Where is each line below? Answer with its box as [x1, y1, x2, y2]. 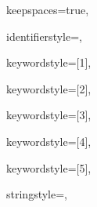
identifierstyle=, [6, 27, 82, 44]
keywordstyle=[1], [6, 54, 92, 71]
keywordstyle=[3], [6, 107, 92, 123]
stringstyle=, [6, 186, 67, 202]
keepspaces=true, [6, 2, 89, 17]
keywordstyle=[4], [6, 133, 92, 149]
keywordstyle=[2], [6, 80, 92, 96]
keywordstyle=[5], [6, 159, 92, 176]
